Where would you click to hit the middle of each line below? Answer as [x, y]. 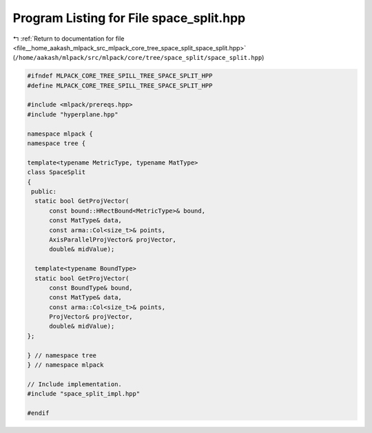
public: [44, 192]
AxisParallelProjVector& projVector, [113, 240]
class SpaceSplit [56, 172]
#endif [38, 413]
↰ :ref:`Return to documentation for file [69, 39]
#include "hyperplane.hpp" [73, 114]
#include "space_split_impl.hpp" [84, 394]
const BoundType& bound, [91, 288]
